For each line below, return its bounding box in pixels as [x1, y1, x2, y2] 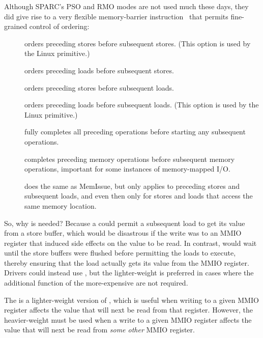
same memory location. [24, 200, 97, 211]
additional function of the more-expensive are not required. [4, 277, 188, 288]
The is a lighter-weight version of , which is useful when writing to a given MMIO [4, 294, 259, 305]
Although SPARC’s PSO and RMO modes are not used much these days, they [4, 1, 249, 11]
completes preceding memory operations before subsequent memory [24, 153, 235, 164]
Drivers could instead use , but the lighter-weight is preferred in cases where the [4, 267, 254, 278]
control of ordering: [29, 21, 90, 32]
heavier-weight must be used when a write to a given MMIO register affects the [4, 314, 252, 325]
